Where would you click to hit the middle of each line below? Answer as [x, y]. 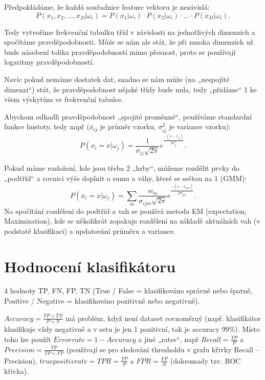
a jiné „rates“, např [169, 339]
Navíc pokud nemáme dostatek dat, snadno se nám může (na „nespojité [117, 79]
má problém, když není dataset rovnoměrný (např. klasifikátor [163, 318]
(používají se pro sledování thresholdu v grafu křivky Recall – [163, 349]
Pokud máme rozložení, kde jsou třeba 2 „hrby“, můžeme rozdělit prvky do [122, 167]
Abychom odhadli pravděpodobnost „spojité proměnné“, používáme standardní [128, 116]
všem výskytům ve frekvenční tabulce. [64, 99]
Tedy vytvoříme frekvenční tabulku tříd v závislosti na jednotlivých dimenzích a [130, 32]
